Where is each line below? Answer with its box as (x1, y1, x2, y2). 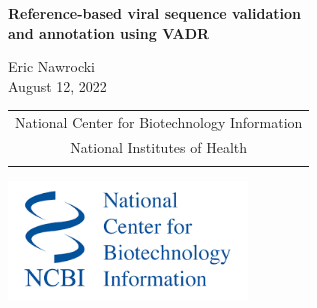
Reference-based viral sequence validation (8, 3, 301, 23)
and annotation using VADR (8, 22, 210, 43)
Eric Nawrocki (8, 56, 95, 77)
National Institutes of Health (70, 136, 248, 157)
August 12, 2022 (8, 75, 107, 96)
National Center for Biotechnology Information (15, 112, 303, 133)
